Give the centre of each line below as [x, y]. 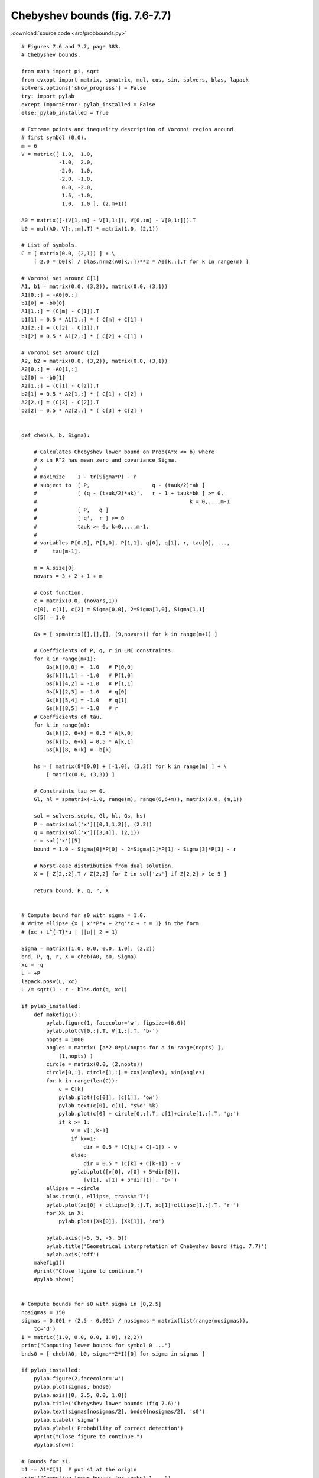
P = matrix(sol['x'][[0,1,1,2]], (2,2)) [93, 824]
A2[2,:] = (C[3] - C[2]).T [61, 402]
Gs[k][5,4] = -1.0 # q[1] [87, 700]
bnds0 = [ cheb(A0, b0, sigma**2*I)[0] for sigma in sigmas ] [113, 1354]
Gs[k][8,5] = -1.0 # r [82, 709]
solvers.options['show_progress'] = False [84, 88]
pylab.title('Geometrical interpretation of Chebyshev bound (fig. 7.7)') [157, 1246]
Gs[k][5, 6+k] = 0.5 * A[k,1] [90, 741]
